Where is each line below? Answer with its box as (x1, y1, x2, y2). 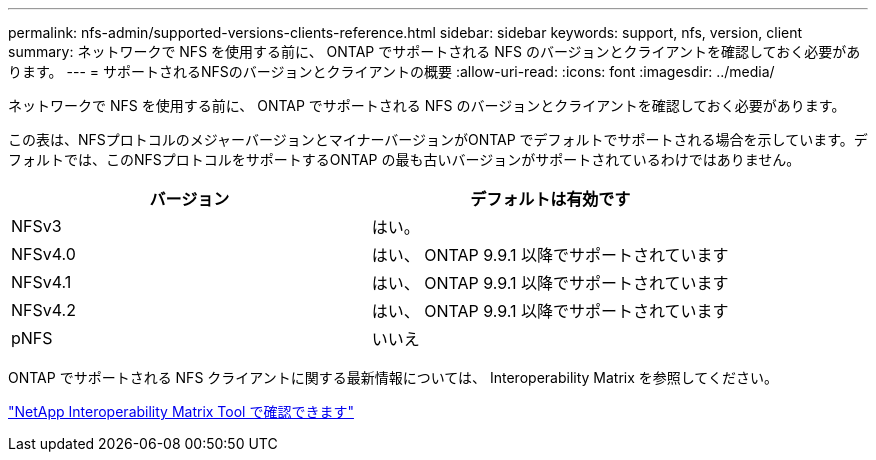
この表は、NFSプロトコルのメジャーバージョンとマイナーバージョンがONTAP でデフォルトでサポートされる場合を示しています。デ (8, 131, 868, 148)
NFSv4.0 (11, 244, 76, 264)
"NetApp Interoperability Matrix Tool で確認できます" (8, 403, 354, 420)
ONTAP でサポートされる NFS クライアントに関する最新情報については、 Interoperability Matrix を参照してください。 (8, 369, 778, 386)
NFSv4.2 (11, 300, 76, 320)
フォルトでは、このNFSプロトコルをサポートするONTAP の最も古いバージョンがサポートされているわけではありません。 (8, 151, 801, 168)
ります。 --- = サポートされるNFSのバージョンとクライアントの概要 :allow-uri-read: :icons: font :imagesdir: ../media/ (8, 63, 775, 80)
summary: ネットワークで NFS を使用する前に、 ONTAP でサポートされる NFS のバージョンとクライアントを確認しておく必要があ (8, 43, 861, 60)
